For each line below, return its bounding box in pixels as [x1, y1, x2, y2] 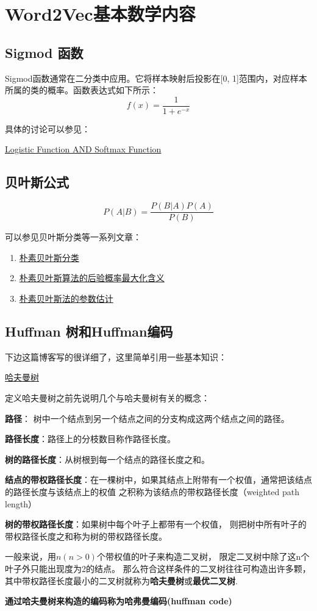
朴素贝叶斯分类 [19, 251, 79, 263]
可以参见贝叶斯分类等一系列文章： [5, 230, 141, 243]
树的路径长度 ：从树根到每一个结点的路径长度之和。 [5, 452, 210, 465]
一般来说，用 [5, 550, 56, 563]
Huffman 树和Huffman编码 [5, 322, 173, 341]
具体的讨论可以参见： [5, 122, 90, 135]
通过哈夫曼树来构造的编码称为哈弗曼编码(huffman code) [5, 595, 232, 607]
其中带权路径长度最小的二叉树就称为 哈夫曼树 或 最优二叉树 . [5, 574, 238, 587]
